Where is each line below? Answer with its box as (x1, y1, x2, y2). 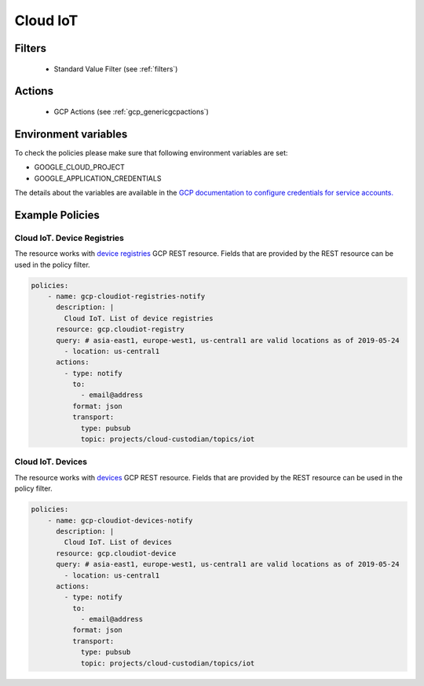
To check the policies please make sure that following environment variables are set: (14, 148, 288, 157)
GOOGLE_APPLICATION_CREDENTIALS (34, 173, 162, 183)
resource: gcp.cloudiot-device (56, 549, 177, 557)
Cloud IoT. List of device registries (64, 314, 214, 323)
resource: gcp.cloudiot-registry (56, 325, 185, 334)
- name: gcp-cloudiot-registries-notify (47, 291, 206, 301)
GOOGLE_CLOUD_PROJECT (34, 162, 126, 172)
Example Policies (14, 208, 100, 221)
